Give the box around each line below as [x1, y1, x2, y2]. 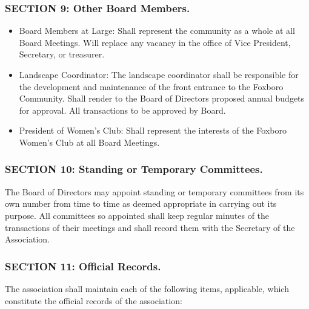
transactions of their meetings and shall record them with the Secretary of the [5, 221, 295, 233]
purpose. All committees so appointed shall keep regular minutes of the [5, 209, 270, 221]
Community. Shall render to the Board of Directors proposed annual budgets [19, 92, 305, 105]
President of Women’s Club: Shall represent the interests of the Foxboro [19, 124, 287, 137]
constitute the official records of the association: [5, 294, 182, 307]
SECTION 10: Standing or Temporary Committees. [5, 161, 263, 177]
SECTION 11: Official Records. [5, 258, 161, 273]
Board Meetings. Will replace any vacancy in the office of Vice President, [19, 36, 291, 48]
